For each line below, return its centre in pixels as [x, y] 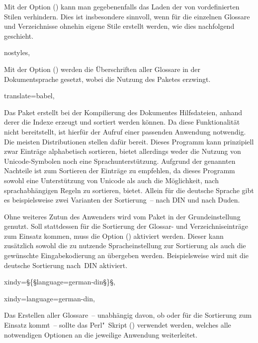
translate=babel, [29, 96]
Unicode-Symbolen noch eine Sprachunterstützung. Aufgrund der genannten [120, 161]
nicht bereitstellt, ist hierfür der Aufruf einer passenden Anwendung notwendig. [125, 131]
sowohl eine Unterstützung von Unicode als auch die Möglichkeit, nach [111, 180]
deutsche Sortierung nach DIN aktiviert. [66, 265]
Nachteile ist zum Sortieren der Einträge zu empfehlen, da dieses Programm [120, 171]
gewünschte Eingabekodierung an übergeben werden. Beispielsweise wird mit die [127, 255]
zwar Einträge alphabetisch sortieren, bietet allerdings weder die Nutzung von [123, 151]
